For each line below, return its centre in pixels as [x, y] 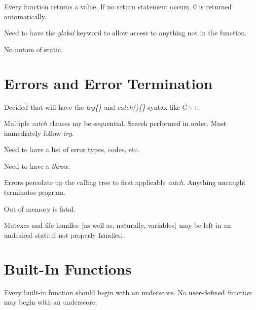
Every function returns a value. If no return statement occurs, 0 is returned [118, 6]
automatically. [25, 16]
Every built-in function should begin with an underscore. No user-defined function [128, 292]
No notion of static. [34, 49]
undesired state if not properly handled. [64, 234]
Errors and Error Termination [108, 83]
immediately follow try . [39, 133]
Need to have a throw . [37, 166]
